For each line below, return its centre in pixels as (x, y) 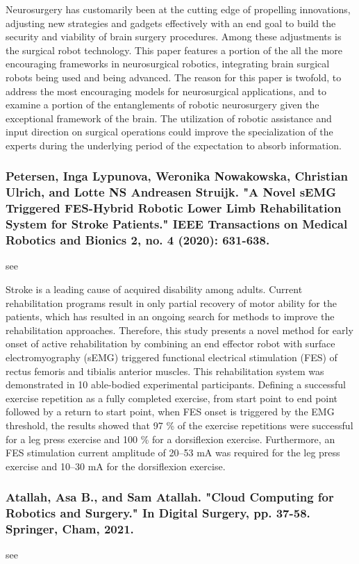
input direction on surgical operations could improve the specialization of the (169, 132)
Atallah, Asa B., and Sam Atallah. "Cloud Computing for (170, 497)
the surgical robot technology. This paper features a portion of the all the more (174, 50)
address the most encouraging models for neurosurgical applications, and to (166, 91)
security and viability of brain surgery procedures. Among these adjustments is (174, 36)
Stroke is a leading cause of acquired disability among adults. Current (154, 289)
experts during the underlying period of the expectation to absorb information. (174, 145)
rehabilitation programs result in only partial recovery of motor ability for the (171, 302)
